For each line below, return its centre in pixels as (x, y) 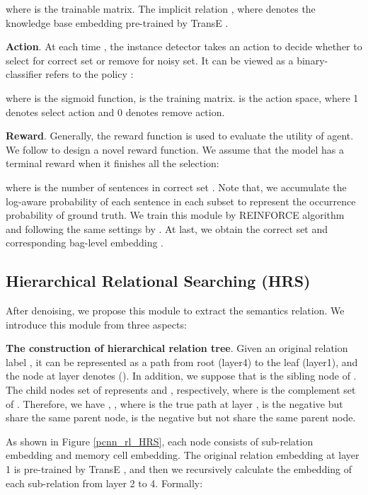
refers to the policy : (90, 74)
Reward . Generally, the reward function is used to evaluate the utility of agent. (180, 136)
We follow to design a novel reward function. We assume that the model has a (175, 149)
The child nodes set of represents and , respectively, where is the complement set (181, 390)
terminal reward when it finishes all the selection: (113, 163)
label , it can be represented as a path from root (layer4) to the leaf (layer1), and (182, 362)
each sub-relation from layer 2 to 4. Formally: (104, 483)
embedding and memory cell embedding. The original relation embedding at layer (183, 455)
